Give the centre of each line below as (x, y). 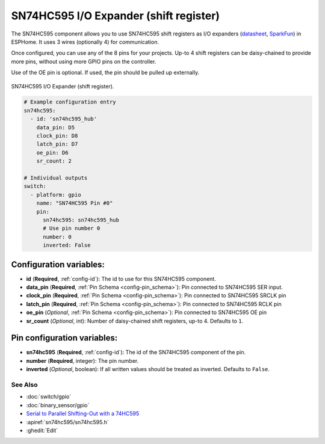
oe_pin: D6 (52, 153)
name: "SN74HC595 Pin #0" (75, 203)
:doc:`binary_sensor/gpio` (58, 405)
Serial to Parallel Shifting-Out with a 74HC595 (83, 414)
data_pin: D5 (56, 127)
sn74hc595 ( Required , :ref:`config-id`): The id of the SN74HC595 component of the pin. (136, 353)
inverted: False (67, 245)
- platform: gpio (56, 195)
